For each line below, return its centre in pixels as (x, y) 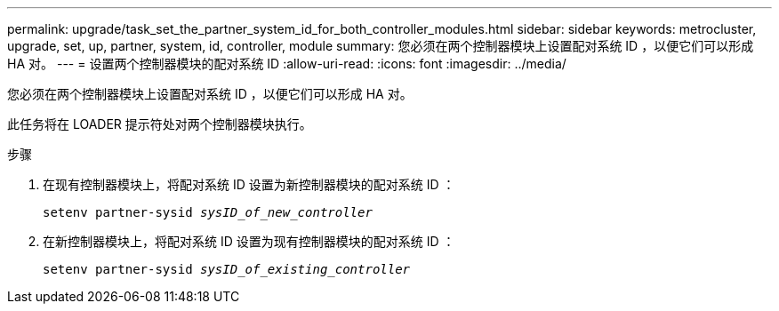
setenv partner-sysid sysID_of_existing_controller (227, 269)
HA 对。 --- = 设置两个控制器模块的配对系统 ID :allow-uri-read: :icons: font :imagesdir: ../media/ (287, 64)
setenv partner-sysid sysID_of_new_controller (208, 212)
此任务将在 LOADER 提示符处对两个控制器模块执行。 (160, 124)
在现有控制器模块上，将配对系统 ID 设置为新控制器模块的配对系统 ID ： (249, 184)
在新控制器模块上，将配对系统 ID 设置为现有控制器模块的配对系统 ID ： (249, 241)
